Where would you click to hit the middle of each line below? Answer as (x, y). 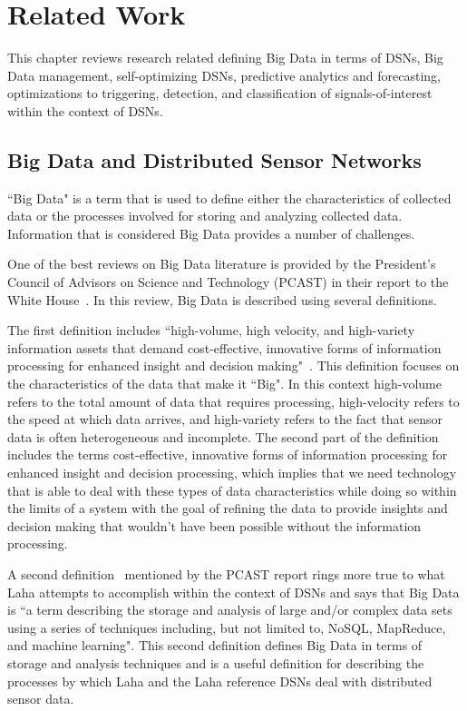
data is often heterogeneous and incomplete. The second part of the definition (223, 436)
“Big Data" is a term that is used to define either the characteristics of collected (229, 197)
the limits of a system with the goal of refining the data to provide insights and (228, 508)
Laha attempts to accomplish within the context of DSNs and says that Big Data (233, 592)
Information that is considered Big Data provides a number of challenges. (211, 233)
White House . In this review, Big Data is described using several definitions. (222, 299)
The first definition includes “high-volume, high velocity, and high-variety (211, 330)
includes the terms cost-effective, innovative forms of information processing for (228, 454)
